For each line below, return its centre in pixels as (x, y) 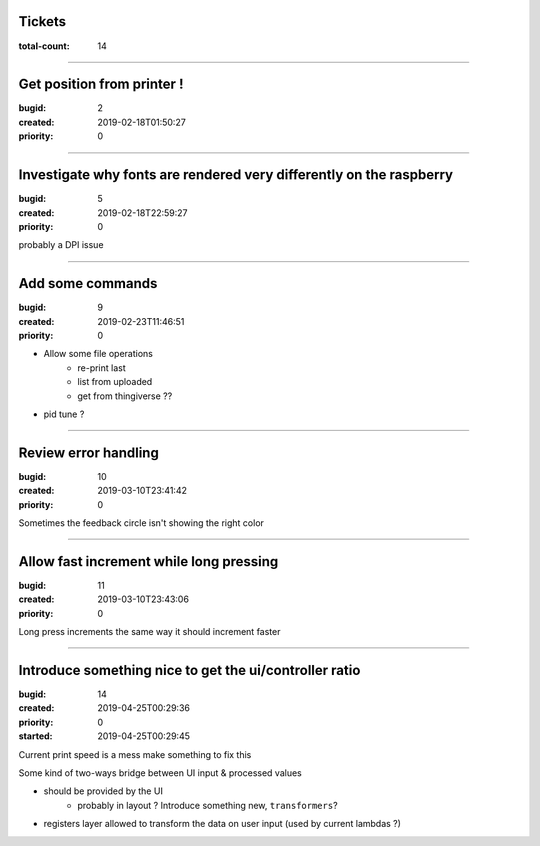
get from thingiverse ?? (125, 396)
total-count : (44, 46)
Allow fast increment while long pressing (148, 561)
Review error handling (88, 452)
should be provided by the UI (103, 791)
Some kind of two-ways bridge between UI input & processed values (160, 772)
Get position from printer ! (101, 84)
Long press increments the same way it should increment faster (149, 632)
